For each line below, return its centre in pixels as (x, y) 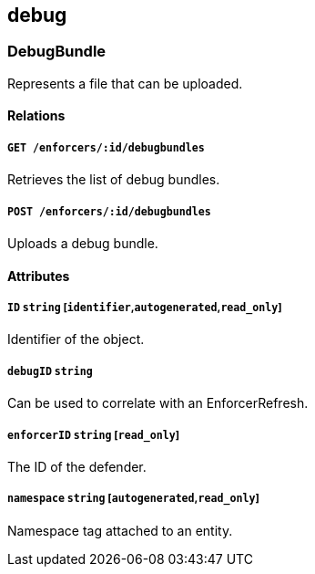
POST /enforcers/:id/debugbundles (109, 211)
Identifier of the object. (76, 339)
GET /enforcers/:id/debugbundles (106, 147)
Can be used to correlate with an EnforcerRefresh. (158, 403)
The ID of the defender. (77, 466)
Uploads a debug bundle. (83, 243)
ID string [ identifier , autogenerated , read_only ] (145, 307)
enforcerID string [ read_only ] (94, 435)
